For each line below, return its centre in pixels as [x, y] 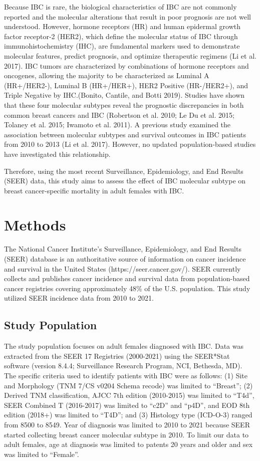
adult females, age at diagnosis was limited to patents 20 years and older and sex [128, 444]
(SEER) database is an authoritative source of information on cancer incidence [125, 259]
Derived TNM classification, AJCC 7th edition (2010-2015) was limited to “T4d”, [129, 395]
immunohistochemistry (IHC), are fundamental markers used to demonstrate [122, 46]
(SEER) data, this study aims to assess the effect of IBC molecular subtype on [125, 181]
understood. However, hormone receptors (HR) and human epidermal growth [122, 26]
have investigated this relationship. [57, 154]
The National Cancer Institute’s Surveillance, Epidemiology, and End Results [123, 249]
